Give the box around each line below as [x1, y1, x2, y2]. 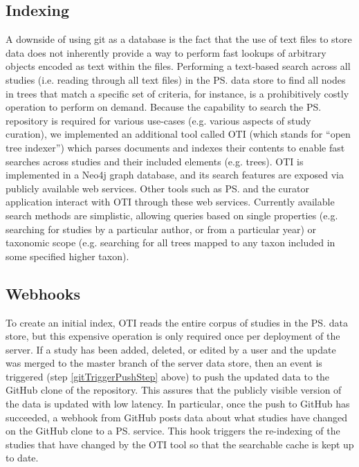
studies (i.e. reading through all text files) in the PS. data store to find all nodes [6, 72, 346, 86]
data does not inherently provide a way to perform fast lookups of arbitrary [6, 45, 326, 59]
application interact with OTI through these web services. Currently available [6, 194, 335, 209]
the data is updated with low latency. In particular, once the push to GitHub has [6, 396, 350, 411]
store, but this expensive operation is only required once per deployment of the [6, 329, 340, 343]
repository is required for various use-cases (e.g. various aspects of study [6, 113, 311, 127]
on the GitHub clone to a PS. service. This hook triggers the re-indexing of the [6, 423, 340, 438]
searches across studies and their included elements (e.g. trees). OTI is [6, 154, 304, 168]
